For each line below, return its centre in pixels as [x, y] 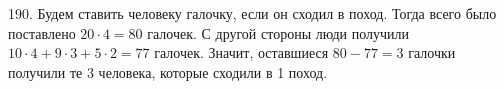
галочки [432, 52]
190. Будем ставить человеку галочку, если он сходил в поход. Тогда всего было [252, 13]
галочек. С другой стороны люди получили [278, 32]
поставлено [42, 32]
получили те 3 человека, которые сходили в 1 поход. [168, 71]
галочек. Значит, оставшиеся [241, 52]
